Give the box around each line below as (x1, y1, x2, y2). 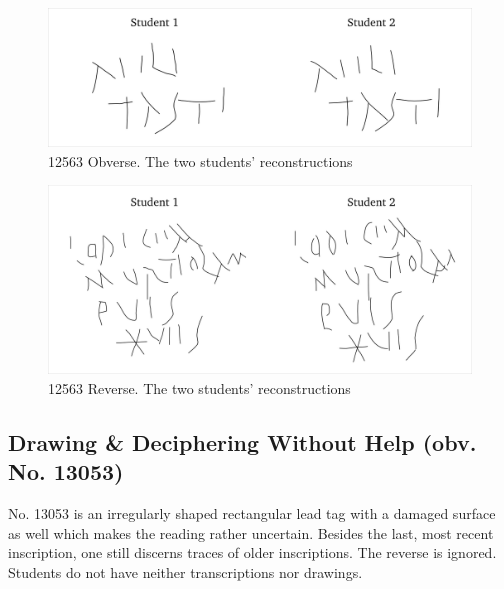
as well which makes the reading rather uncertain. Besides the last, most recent (8, 522, 494, 543)
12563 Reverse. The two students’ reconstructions (48, 377, 351, 398)
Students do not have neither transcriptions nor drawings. (8, 561, 363, 582)
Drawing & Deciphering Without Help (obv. (8, 426, 477, 457)
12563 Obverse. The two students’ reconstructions (48, 150, 353, 171)
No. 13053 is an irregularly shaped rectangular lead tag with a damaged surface (8, 502, 496, 523)
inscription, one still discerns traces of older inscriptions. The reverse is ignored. (8, 542, 497, 563)
